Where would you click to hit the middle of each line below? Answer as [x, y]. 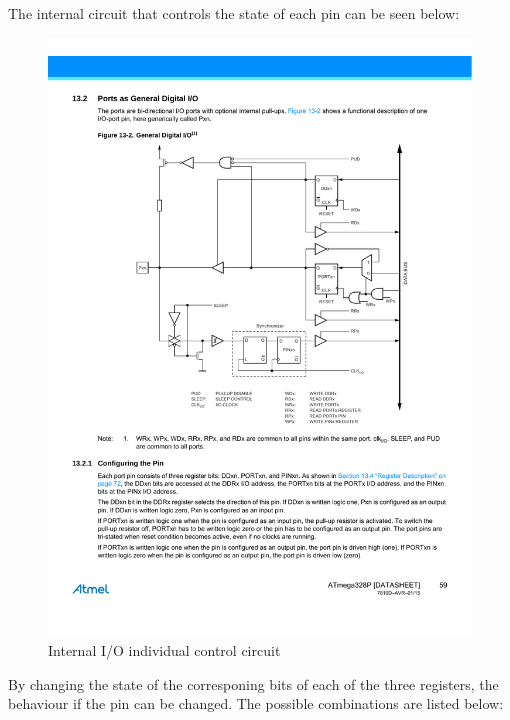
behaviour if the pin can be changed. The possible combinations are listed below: [256, 703]
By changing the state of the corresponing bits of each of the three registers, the [253, 683]
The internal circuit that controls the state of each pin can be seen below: [234, 13]
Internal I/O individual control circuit [164, 650]
